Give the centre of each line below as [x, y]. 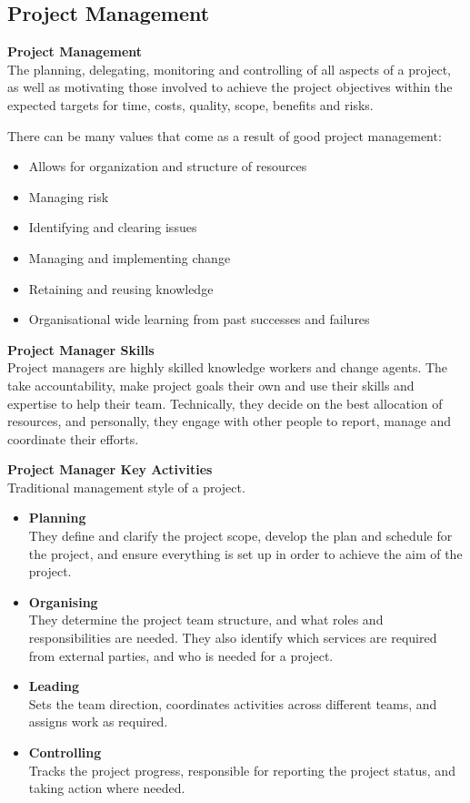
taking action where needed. [107, 788]
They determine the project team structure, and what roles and [206, 620]
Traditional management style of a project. [126, 487]
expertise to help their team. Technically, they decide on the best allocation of [225, 403]
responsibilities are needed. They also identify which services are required [233, 638]
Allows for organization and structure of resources [168, 166]
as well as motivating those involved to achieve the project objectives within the [230, 87]
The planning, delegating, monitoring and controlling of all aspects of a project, [229, 69]
